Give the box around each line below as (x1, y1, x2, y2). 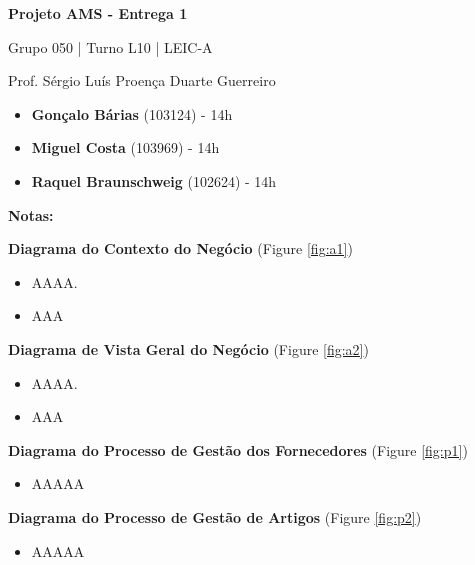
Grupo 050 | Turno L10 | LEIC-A (8, 36, 213, 57)
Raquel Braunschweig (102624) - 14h (31, 170, 277, 191)
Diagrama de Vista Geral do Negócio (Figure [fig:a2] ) (8, 338, 369, 359)
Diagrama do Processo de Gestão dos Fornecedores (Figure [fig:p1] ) (8, 439, 468, 460)
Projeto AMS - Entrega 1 (8, 3, 188, 23)
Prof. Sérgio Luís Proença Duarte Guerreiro (8, 70, 276, 91)
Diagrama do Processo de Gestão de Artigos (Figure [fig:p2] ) (8, 506, 422, 527)
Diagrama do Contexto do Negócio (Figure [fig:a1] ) (8, 238, 353, 259)
